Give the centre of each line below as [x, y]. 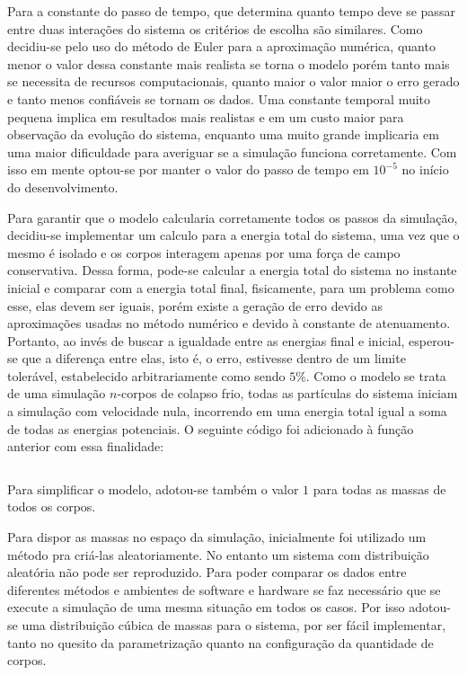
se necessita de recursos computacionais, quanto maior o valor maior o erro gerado [233, 81]
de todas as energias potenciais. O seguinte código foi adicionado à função [211, 428]
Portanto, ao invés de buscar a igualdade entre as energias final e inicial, [206, 340]
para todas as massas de [379, 488]
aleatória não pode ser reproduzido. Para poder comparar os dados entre [207, 572]
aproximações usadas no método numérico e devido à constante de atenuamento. [229, 323]
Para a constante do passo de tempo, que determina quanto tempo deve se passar [231, 11]
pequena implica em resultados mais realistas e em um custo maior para [206, 116]
